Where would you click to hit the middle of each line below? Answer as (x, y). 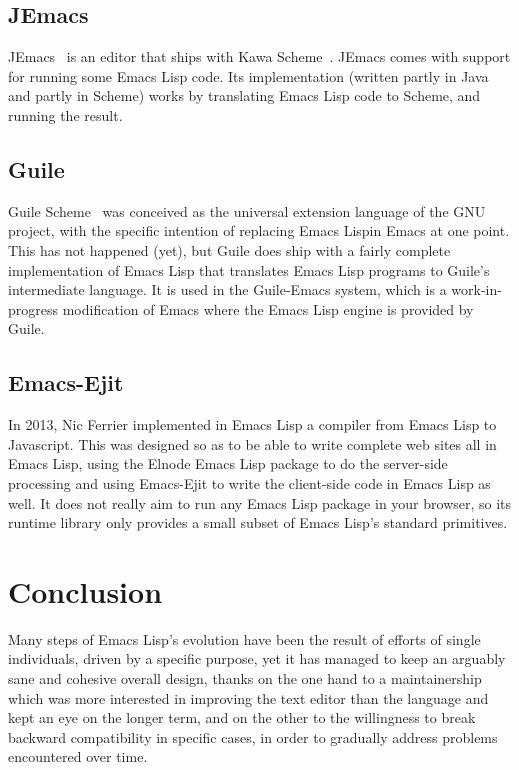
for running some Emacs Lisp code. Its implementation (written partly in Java (248, 75)
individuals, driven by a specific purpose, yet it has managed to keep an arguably (257, 658)
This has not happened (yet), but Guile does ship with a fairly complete (229, 249)
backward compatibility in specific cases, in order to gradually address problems (253, 736)
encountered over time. (78, 756)
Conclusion (85, 590)
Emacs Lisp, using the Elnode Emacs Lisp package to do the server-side (228, 463)
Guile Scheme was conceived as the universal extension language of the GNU (247, 210)
